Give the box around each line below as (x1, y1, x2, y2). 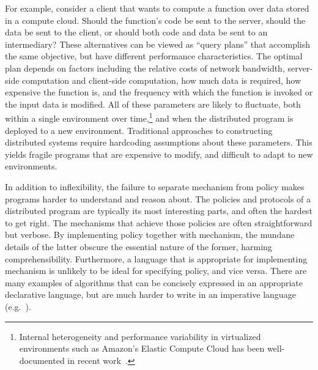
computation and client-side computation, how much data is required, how (22, 73, 301, 86)
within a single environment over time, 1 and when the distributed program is (5, 110, 294, 124)
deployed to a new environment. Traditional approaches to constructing (5, 124, 273, 136)
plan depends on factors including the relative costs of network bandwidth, (5, 61, 285, 74)
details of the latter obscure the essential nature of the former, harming (5, 240, 272, 253)
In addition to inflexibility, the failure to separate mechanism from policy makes (5, 180, 305, 193)
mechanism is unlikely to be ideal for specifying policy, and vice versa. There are (5, 264, 307, 277)
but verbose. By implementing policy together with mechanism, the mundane (5, 228, 295, 241)
